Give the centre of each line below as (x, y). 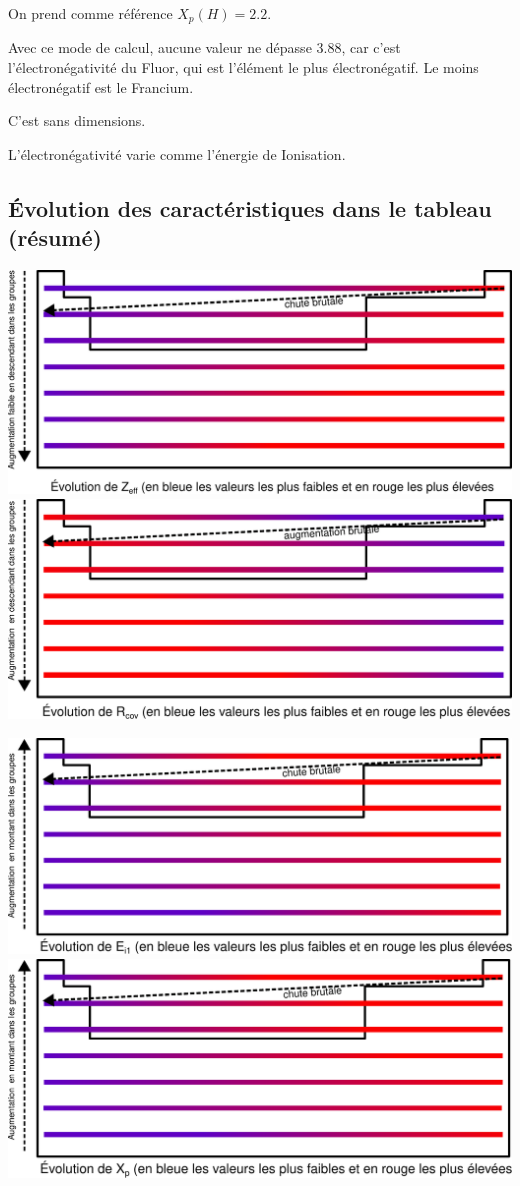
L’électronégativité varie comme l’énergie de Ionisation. (177, 153)
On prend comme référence (90, 13)
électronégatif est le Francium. (101, 86)
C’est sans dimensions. (77, 120)
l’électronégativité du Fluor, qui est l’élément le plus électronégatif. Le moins (243, 67)
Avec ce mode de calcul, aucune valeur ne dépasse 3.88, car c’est (204, 47)
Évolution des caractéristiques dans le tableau (250, 207)
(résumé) (55, 237)
